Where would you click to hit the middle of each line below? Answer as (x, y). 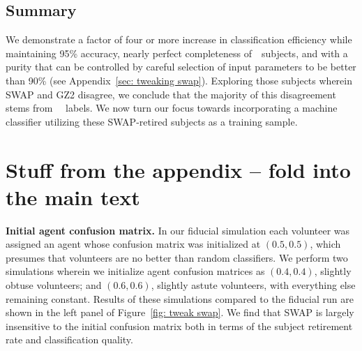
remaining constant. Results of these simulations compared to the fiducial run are (180, 298)
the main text (73, 196)
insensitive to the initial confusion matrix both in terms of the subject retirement (179, 326)
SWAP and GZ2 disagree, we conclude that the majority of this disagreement (171, 94)
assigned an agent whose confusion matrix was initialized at (133, 244)
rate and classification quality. (69, 339)
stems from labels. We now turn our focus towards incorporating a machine (172, 108)
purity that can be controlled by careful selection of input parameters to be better (181, 67)
